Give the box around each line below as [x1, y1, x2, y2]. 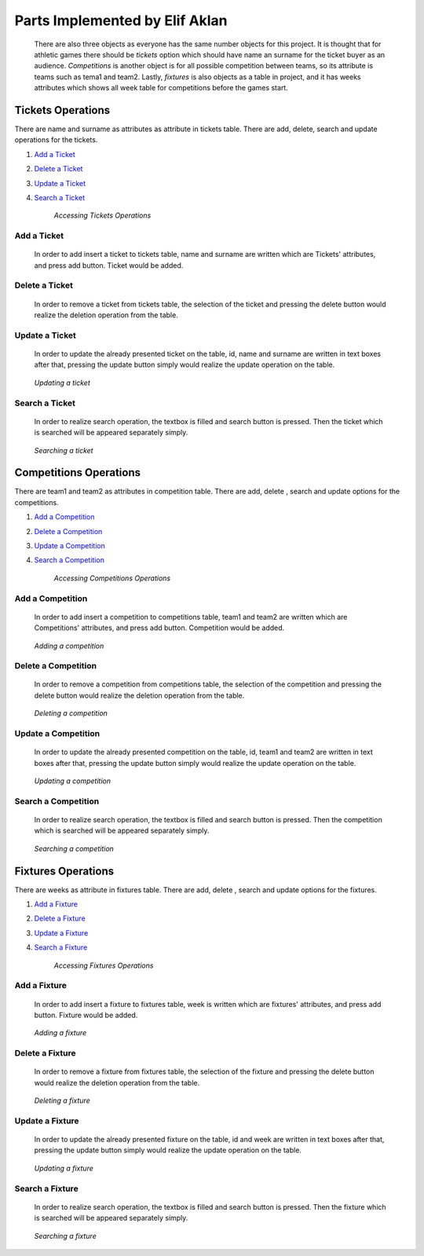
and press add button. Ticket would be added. [34, 260, 184, 270]
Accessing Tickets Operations [53, 211, 152, 220]
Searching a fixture [34, 1231, 97, 1240]
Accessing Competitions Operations [53, 573, 171, 583]
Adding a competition [34, 641, 104, 650]
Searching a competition [34, 844, 114, 853]
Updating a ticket [34, 378, 90, 387]
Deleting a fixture [34, 1096, 90, 1105]
